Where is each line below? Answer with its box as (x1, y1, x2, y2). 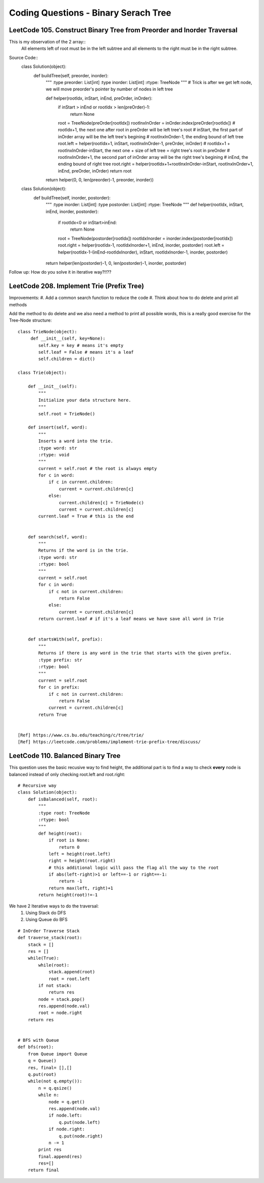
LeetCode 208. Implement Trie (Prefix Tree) (9, 282, 144, 290)
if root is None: (48, 838, 90, 843)
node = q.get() (48, 1099, 85, 1104)
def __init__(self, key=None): (30, 336, 106, 342)
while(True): (27, 955, 59, 961)
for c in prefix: (38, 685, 80, 690)
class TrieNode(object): (18, 329, 77, 334)
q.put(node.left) (59, 1119, 100, 1125)
